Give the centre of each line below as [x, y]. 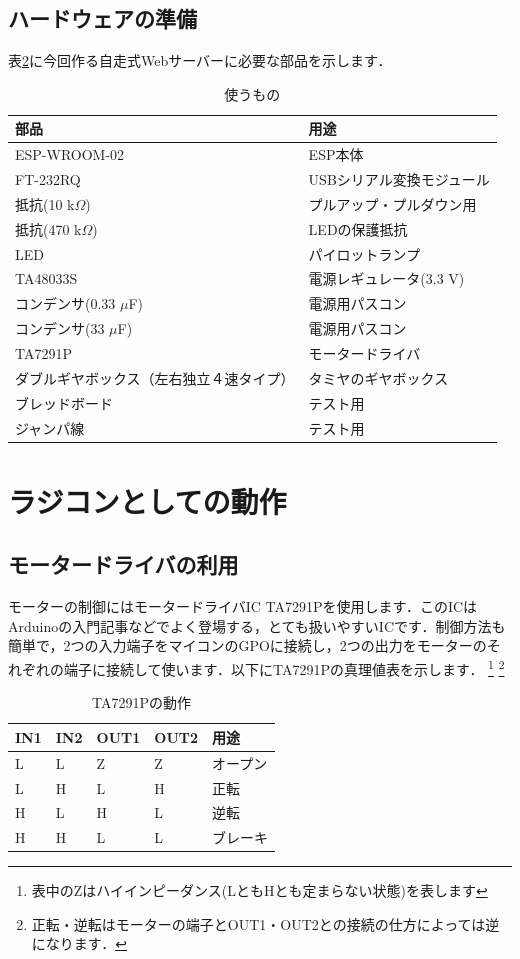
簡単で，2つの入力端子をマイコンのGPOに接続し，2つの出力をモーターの [247, 645]
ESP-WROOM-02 [70, 154]
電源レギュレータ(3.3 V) [386, 278]
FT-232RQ [48, 179]
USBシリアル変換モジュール [399, 179]
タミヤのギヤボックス [378, 377]
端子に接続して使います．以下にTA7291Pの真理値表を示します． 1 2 [284, 667]
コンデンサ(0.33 [65, 303]
